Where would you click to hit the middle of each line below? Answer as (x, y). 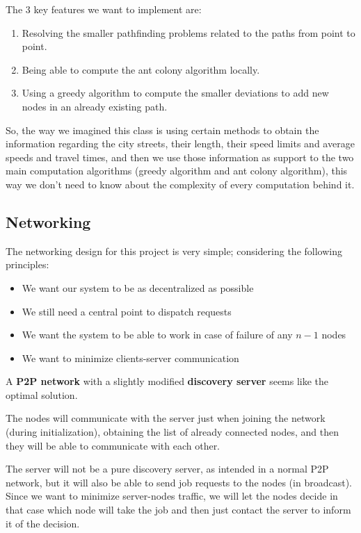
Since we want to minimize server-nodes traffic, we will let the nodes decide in (172, 496)
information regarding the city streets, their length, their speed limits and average (180, 143)
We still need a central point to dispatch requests (127, 311)
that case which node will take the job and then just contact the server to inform (178, 510)
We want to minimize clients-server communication (130, 358)
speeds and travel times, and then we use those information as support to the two (180, 157)
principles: (27, 264)
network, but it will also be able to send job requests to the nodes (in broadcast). (179, 482)
